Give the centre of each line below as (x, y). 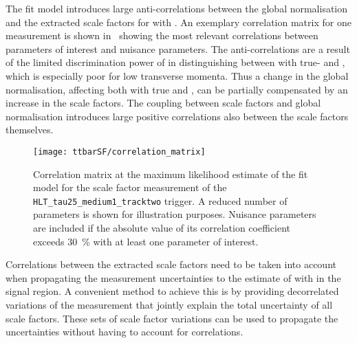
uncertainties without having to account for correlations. (125, 332)
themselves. (30, 130)
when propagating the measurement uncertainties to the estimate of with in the (173, 277)
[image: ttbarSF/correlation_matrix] (119, 152)
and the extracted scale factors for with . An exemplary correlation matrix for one (178, 22)
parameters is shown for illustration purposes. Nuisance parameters (175, 214)
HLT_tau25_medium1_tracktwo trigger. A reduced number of (160, 200)
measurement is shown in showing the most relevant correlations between (162, 35)
